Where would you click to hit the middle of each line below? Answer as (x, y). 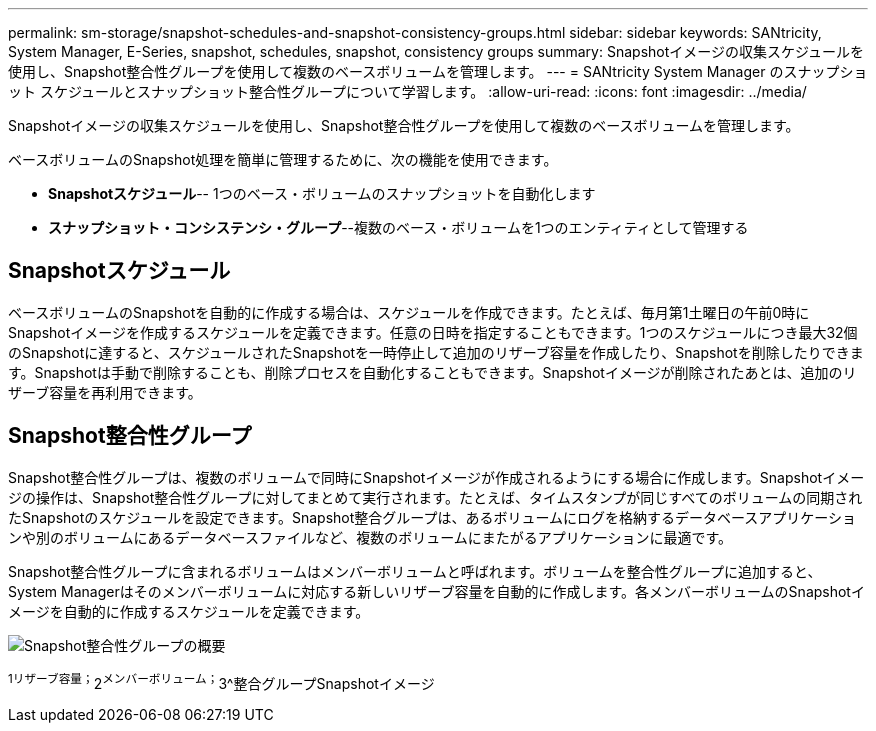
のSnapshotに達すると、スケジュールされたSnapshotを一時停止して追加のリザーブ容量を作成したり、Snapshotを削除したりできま (436, 352)
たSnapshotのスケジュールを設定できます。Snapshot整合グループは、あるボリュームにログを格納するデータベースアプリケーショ (432, 517)
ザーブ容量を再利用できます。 (105, 392)
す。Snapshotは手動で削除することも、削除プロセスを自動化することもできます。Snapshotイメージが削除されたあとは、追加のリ (432, 372)
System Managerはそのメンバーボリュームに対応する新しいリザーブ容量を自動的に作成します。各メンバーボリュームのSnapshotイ (436, 591)
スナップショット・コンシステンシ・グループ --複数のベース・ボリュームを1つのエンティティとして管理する (398, 227)
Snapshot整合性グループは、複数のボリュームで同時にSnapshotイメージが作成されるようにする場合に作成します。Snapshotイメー (436, 477)
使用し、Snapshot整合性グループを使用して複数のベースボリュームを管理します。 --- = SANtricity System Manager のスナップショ (438, 71)
